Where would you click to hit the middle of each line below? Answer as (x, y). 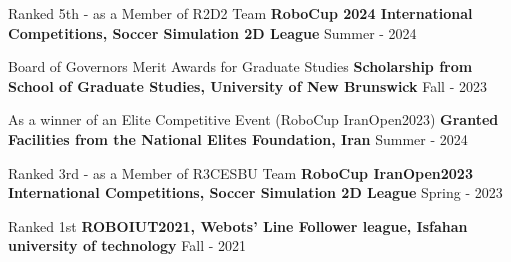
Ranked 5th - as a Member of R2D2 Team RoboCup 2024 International (240, 13)
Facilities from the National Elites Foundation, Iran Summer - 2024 (238, 138)
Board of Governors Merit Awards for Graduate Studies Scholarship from (240, 66)
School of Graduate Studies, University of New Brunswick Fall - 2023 (247, 85)
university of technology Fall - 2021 (127, 245)
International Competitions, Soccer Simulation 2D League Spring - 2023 (255, 192)
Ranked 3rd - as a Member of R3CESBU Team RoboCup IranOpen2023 (240, 172)
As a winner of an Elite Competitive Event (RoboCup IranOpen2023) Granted (253, 119)
